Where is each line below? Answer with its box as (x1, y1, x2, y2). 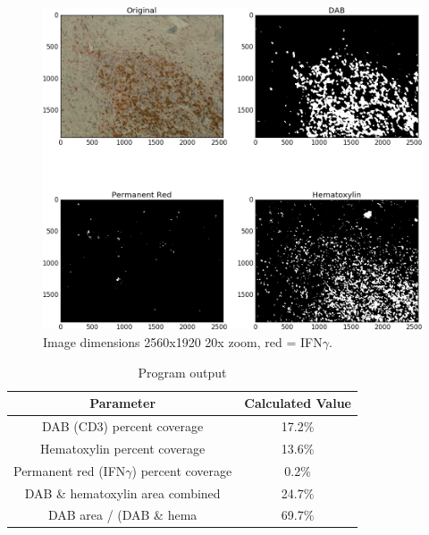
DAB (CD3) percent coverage (41, 416, 204, 435)
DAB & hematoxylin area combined (24, 483, 221, 502)
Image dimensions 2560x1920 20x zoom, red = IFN (43, 332, 323, 351)
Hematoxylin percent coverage (40, 438, 206, 457)
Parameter (89, 394, 156, 412)
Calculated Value (244, 394, 351, 412)
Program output (138, 362, 227, 381)
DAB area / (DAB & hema (47, 505, 198, 524)
